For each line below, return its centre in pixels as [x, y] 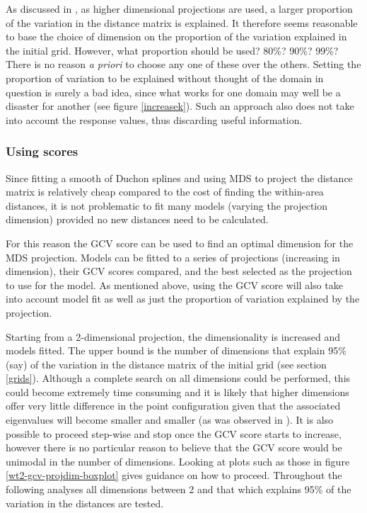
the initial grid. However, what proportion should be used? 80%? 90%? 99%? [172, 50]
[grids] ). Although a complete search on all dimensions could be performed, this [178, 378]
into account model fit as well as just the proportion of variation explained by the [183, 299]
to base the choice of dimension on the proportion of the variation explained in [176, 36]
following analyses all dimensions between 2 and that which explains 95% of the [179, 489]
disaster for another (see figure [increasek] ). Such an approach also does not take [180, 106]
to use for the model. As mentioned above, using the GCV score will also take [174, 284]
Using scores [42, 151]
